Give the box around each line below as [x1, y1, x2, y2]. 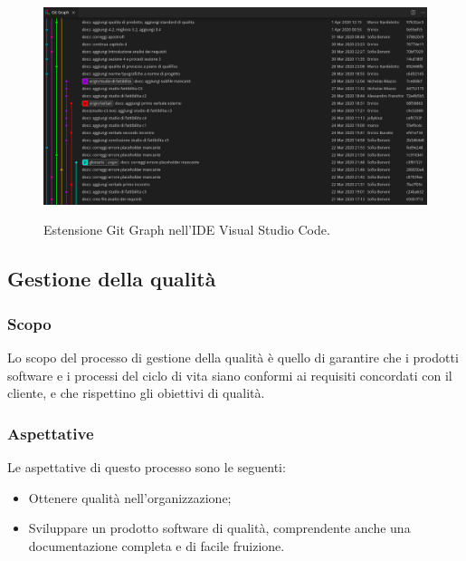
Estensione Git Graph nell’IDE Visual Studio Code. [43, 220, 330, 239]
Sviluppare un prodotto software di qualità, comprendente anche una [28, 518, 411, 537]
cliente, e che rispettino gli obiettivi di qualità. [7, 383, 265, 402]
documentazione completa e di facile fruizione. [28, 536, 285, 555]
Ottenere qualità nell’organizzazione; [28, 488, 232, 507]
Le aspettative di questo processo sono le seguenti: [7, 457, 286, 476]
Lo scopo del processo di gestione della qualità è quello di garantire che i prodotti [7, 347, 459, 366]
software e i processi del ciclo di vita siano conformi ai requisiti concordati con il [7, 365, 452, 384]
